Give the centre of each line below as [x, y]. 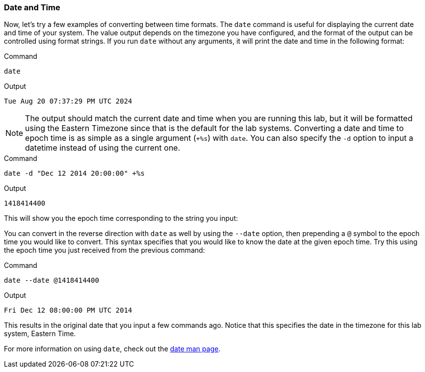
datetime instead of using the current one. [103, 148]
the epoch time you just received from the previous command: [105, 250]
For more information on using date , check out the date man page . [112, 349]
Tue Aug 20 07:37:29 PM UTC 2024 [68, 101]
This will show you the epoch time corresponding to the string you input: [121, 218]
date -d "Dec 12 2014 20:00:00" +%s [74, 173]
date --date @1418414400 [52, 280]
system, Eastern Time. [40, 334]
